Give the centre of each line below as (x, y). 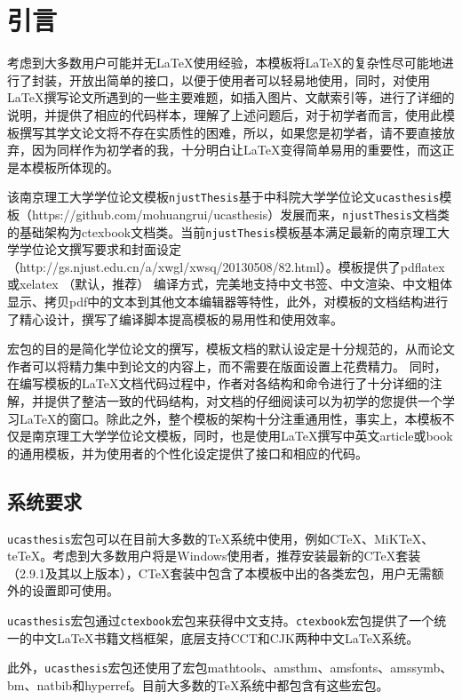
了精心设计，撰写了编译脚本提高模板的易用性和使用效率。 (175, 318)
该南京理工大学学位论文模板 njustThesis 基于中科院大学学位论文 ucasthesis (223, 197)
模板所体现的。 (75, 167)
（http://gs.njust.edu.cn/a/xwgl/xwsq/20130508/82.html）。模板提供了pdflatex (226, 266)
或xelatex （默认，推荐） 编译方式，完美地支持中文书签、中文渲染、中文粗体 (230, 284)
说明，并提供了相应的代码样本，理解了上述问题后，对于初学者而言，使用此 (225, 114)
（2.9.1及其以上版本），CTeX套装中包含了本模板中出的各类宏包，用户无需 (219, 573)
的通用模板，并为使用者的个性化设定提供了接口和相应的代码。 (187, 453)
